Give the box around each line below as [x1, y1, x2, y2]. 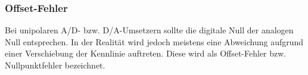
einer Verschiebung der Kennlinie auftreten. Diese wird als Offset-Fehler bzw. [5, 47, 287, 60]
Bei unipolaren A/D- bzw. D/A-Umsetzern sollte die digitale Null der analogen [5, 24, 294, 36]
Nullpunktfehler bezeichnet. [5, 59, 105, 71]
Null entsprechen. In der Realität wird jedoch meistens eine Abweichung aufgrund [5, 35, 304, 48]
